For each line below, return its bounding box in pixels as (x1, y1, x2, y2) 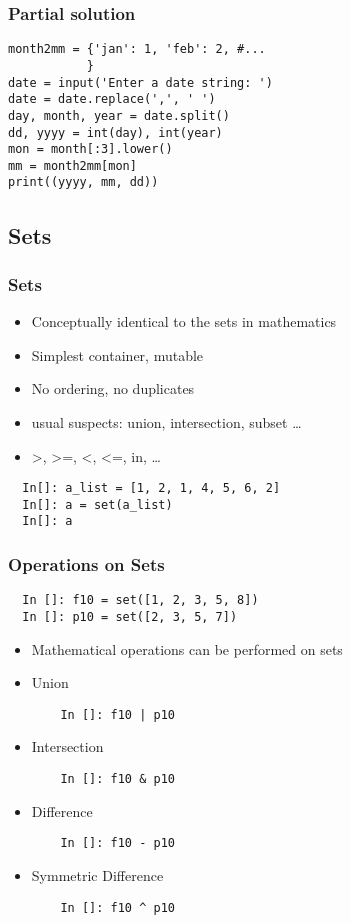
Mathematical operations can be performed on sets (31, 638, 343, 659)
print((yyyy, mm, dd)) (8, 175, 159, 190)
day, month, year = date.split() (8, 108, 230, 123)
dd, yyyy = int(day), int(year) (8, 125, 223, 140)
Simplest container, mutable (31, 344, 204, 365)
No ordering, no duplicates (31, 378, 195, 399)
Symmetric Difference (31, 864, 164, 885)
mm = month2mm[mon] (8, 158, 137, 173)
